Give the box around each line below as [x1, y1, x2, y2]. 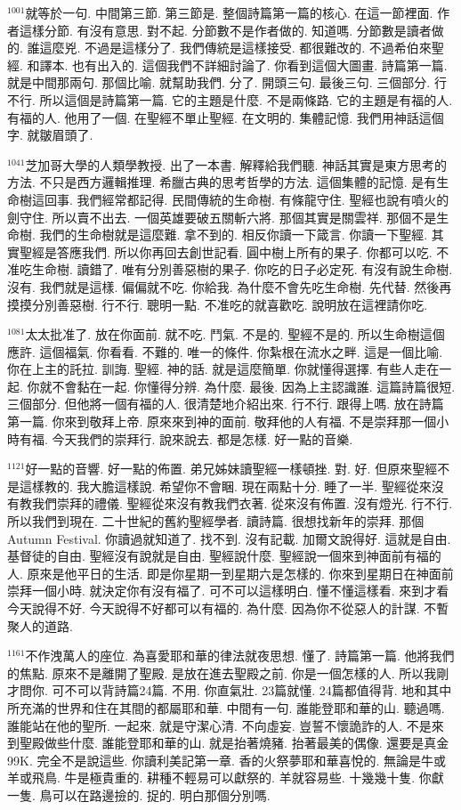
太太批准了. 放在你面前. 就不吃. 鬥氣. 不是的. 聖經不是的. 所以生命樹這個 [25, 325, 445, 344]
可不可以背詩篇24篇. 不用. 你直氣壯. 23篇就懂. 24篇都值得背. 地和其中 [52, 681, 452, 700]
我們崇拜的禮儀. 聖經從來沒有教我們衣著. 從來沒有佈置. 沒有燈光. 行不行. [31, 494, 453, 513]
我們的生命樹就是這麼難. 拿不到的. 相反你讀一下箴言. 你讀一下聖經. [39, 225, 428, 244]
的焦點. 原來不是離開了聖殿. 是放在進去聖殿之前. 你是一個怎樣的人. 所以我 [7, 663, 437, 682]
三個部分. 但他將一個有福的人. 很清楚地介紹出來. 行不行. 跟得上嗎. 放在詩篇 [7, 394, 444, 413]
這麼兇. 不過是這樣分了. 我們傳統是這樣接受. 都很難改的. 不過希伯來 [39, 38, 432, 57]
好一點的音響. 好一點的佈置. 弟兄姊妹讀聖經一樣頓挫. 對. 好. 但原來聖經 [25, 459, 438, 478]
